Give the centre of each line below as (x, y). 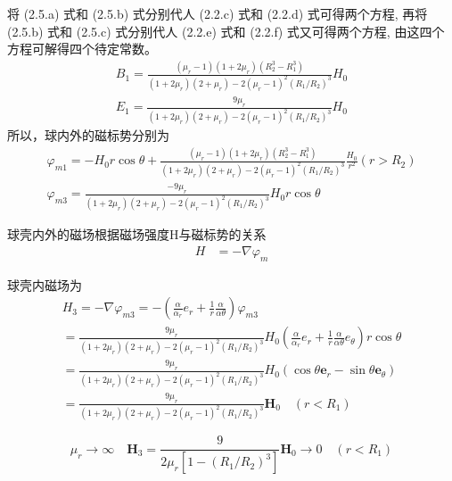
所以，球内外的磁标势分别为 (88, 135)
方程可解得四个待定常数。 (82, 49)
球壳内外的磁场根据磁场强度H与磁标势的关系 (137, 234)
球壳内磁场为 (45, 284)
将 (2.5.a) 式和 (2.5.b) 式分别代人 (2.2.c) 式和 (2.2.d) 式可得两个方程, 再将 (218, 13)
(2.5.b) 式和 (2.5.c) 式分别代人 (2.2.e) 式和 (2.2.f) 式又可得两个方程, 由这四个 (226, 31)
